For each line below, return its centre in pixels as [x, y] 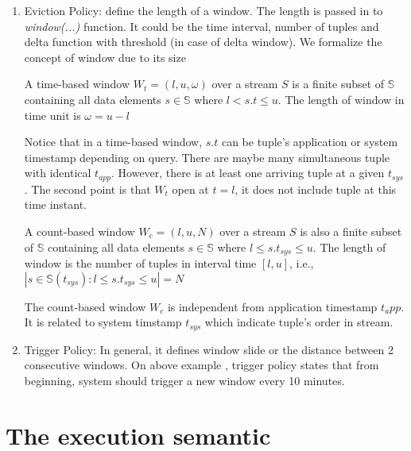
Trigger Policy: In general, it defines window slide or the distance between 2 [209, 349]
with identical [58, 173]
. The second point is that [87, 189]
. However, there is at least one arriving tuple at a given [248, 173]
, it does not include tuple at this [316, 189]
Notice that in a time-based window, [113, 142]
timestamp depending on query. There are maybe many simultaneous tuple [207, 157]
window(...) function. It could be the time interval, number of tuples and [202, 26]
